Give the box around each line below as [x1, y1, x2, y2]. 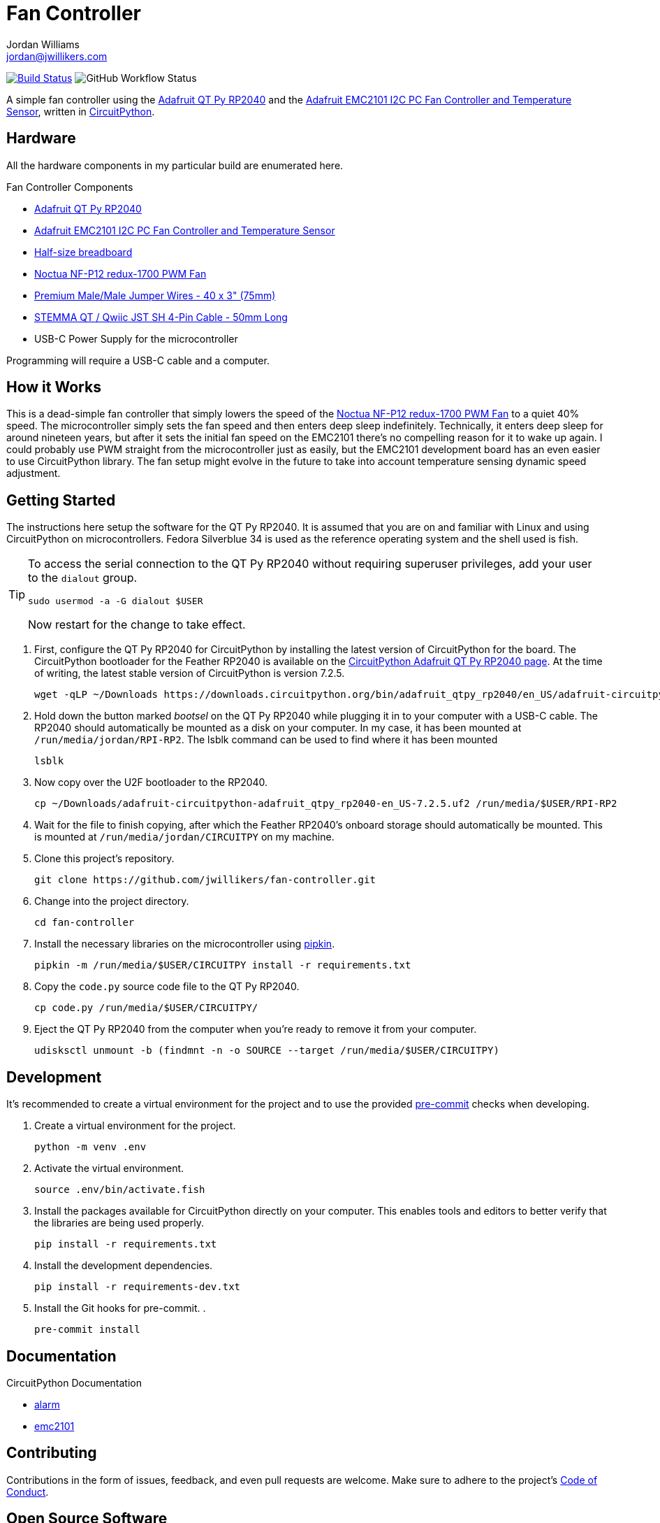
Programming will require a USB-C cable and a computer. [6, 354, 270, 366]
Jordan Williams [6, 38, 80, 50]
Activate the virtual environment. [34, 1162, 184, 1175]
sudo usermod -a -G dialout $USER [28, 596, 203, 607]
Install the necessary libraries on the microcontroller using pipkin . [34, 938, 335, 950]
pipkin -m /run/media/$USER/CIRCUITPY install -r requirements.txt [34, 959, 411, 971]
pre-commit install [34, 1324, 140, 1336]
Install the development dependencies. [34, 1259, 213, 1272]
